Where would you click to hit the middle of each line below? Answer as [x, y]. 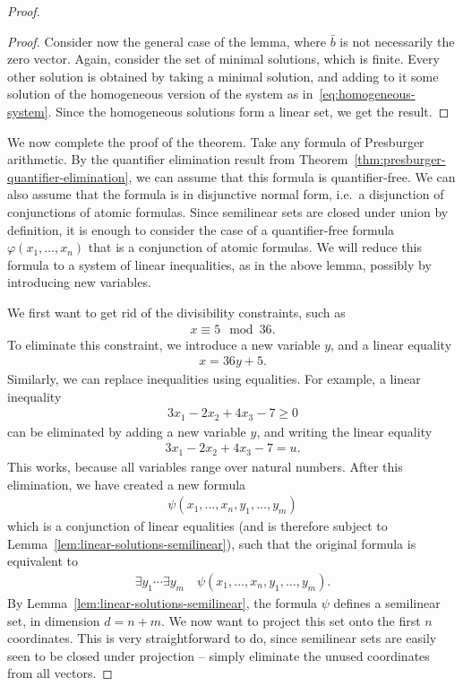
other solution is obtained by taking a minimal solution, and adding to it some [223, 76]
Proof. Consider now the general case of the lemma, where [167, 41]
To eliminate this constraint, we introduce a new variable [164, 344]
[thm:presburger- [400, 159]
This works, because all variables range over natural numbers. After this [205, 466]
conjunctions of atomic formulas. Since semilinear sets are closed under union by [228, 211]
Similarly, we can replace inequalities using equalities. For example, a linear [214, 379]
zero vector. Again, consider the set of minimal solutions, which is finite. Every [223, 59]
